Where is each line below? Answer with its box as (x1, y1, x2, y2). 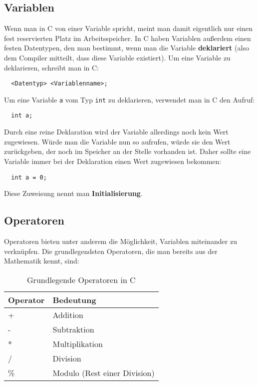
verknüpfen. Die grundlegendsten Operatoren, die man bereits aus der (4, 245, 218, 256)
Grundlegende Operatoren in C (27, 273, 136, 285)
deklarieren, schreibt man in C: (4, 62, 99, 72)
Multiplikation (52, 337, 103, 349)
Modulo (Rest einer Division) (52, 366, 155, 378)
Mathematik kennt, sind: (4, 255, 79, 266)
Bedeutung (52, 293, 96, 305)
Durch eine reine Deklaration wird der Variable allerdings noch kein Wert (4, 126, 229, 137)
